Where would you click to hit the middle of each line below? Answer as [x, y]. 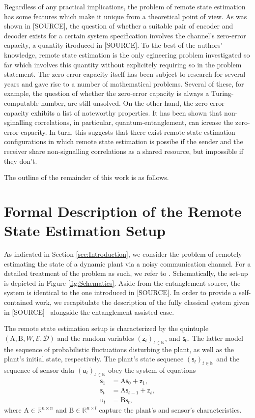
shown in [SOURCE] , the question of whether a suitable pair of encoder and [119, 26]
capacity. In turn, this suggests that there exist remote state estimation [128, 132]
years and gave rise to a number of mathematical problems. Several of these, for [124, 83]
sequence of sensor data [39, 370]
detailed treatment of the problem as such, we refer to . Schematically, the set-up [126, 273]
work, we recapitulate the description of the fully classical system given [142, 302]
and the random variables [96, 338]
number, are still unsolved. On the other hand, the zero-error [133, 103]
